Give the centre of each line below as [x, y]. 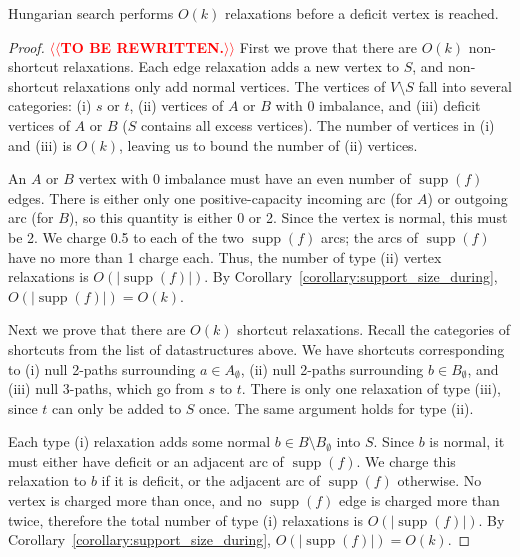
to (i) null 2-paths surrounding [102, 368]
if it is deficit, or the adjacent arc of [211, 480]
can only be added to [117, 407]
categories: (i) [50, 105]
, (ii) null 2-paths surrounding [332, 368]
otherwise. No [439, 480]
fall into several [465, 85]
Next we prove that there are [97, 329]
